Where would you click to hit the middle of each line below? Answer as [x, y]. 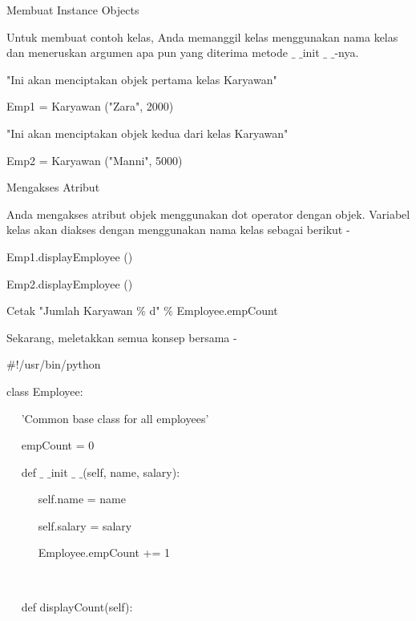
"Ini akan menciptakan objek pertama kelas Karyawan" [142, 79]
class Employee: [45, 391]
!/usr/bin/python [58, 364]
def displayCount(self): [77, 606]
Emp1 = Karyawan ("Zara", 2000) [90, 106]
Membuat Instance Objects [73, 10]
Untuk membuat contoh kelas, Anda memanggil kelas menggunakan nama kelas [202, 36]
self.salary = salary [85, 525]
